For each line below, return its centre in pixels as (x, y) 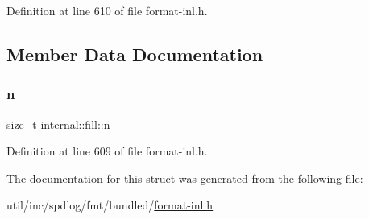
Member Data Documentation (135, 54)
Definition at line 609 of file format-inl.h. (107, 151)
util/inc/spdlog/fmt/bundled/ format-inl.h (110, 205)
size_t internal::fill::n (58, 124)
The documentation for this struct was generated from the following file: (185, 178)
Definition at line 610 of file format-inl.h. (107, 10)
